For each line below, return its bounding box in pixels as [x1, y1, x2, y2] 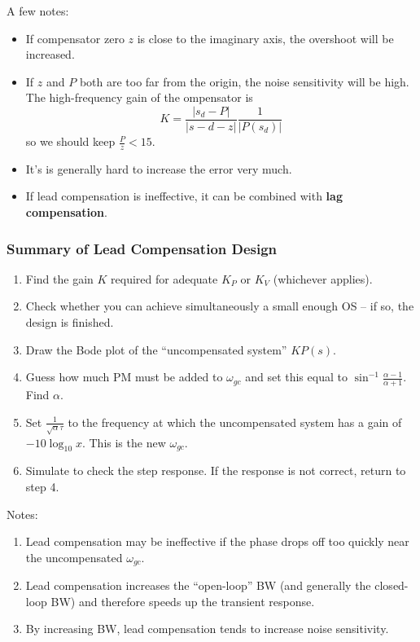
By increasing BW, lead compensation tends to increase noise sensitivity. [25, 620, 389, 637]
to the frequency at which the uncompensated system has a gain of [68, 413, 402, 430]
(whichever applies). [273, 270, 373, 287]
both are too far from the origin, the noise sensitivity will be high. [79, 73, 409, 90]
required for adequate [111, 270, 218, 287]
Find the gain [25, 270, 94, 287]
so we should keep [25, 133, 116, 150]
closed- [374, 577, 409, 594]
